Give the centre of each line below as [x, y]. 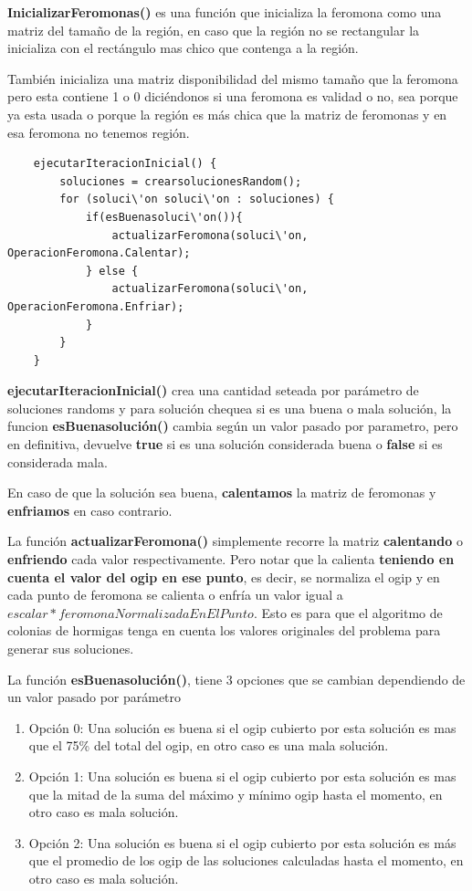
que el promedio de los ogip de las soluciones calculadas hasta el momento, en [246, 860]
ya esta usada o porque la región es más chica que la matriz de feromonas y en [227, 114]
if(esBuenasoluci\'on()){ [164, 217]
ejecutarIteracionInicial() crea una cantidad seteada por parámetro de [213, 390]
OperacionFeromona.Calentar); [99, 253]
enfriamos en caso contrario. [90, 510]
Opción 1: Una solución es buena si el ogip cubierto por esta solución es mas [242, 776]
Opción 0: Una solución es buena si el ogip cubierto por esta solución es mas [242, 727]
